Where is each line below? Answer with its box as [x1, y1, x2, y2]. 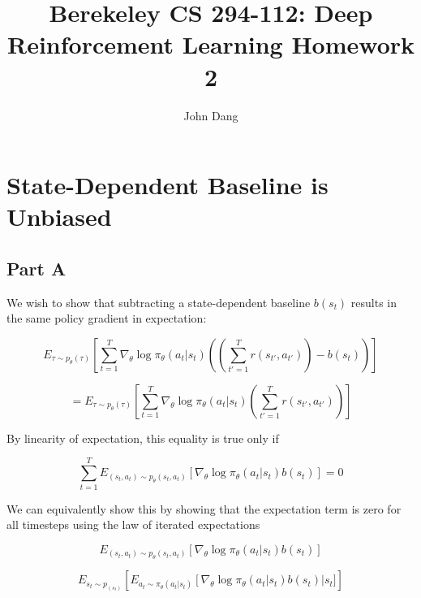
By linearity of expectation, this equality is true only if [6, 429, 279, 446]
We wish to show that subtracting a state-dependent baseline [6, 293, 311, 310]
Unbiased [6, 200, 112, 233]
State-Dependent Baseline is [6, 168, 329, 201]
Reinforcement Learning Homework [6, 28, 415, 61]
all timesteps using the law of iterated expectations [6, 516, 260, 533]
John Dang [183, 106, 238, 123]
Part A [6, 255, 67, 280]
